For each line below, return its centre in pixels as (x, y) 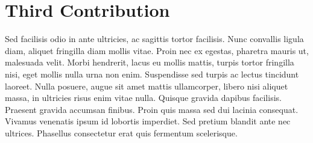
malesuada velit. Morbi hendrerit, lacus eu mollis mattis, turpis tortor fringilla (150, 62)
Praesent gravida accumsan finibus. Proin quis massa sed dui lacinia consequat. (152, 109)
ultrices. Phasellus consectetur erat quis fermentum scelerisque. (121, 132)
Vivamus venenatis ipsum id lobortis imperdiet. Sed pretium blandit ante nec (148, 121)
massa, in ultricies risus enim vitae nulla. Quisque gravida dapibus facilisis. (143, 98)
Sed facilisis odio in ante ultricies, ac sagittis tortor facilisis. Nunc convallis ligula (154, 39)
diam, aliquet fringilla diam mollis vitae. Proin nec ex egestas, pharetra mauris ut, (157, 50)
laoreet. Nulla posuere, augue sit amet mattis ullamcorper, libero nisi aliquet (147, 86)
